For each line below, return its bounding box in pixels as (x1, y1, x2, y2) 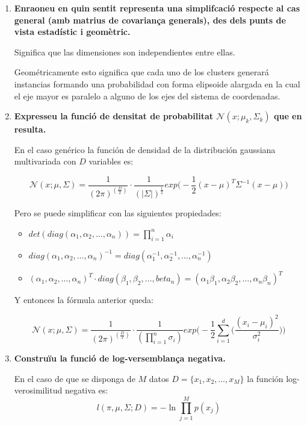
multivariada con (14, 155, 76, 168)
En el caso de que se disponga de (14, 372, 135, 384)
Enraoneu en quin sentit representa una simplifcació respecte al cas (14, 2, 300, 14)
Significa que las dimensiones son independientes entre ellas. (14, 45, 235, 58)
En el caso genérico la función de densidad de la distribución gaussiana (14, 143, 276, 155)
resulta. (14, 123, 46, 136)
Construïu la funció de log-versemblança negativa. (14, 352, 226, 365)
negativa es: (64, 384, 108, 396)
